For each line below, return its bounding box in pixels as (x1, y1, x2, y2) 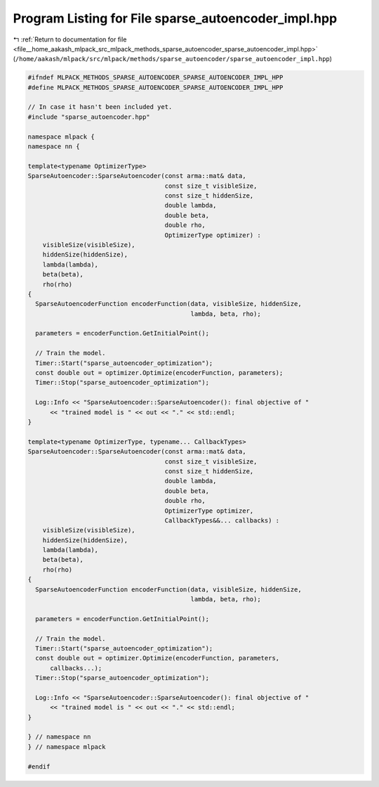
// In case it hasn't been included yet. (27, 103, 173, 111)
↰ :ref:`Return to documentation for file (13, 35, 127, 44)
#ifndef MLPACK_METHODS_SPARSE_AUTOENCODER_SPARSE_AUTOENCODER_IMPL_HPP (27, 74, 284, 82)
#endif (27, 762, 51, 770)
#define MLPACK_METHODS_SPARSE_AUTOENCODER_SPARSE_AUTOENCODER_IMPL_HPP (27, 83, 284, 91)
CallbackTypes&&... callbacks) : (164, 516, 280, 524)
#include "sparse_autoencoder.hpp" (27, 113, 150, 121)
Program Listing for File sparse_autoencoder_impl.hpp (13, 11, 338, 26)
